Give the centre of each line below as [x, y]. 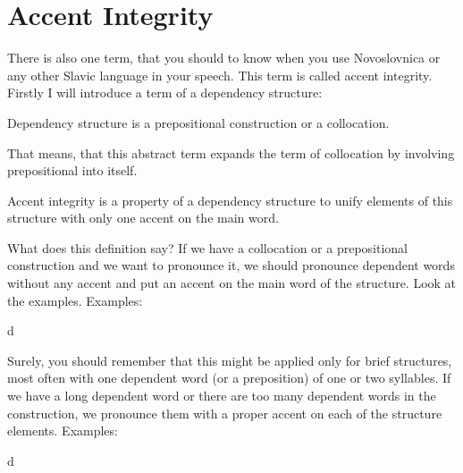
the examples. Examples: [75, 300]
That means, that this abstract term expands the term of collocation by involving [231, 152]
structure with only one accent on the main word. [143, 218]
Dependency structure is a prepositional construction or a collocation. [198, 122]
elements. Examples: [63, 431]
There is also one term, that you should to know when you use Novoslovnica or [224, 58]
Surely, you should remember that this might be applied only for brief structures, [230, 360]
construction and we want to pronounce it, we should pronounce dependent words [231, 265]
